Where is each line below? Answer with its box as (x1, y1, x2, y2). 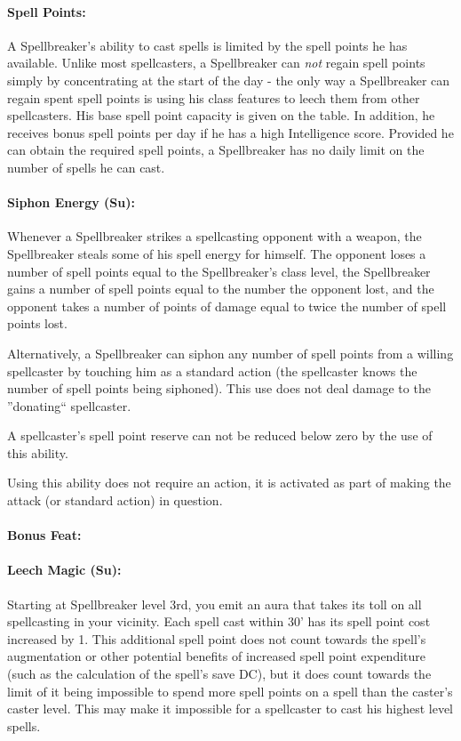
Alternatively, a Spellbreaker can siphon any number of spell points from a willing (7, 343, 454, 362)
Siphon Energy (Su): (7, 193, 135, 212)
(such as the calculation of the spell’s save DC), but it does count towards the (7, 664, 432, 683)
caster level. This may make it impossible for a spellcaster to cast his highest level (7, 699, 453, 718)
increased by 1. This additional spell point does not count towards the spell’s (7, 629, 426, 648)
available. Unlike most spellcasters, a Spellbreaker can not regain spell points (7, 53, 425, 72)
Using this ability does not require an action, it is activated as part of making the (7, 473, 451, 492)
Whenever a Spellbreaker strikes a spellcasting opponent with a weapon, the (7, 227, 422, 246)
